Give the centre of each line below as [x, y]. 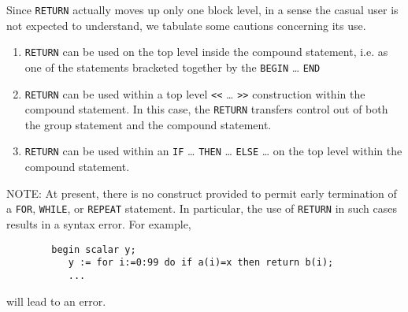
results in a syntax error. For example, [99, 223]
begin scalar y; [94, 249]
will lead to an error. [56, 301]
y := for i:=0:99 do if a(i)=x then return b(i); [201, 263]
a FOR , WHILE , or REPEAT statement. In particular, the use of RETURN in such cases [202, 208]
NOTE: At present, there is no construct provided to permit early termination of [202, 193]
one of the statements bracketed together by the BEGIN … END [172, 67]
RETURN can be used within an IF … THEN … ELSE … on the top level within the [213, 151]
